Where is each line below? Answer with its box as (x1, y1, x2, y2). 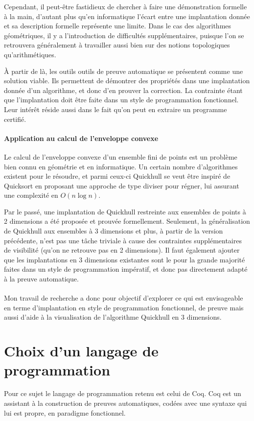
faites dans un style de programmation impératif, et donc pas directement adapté (4, 264, 248, 274)
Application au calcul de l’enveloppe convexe (4, 133, 159, 143)
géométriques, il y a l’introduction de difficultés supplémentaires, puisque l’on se (4, 30, 244, 40)
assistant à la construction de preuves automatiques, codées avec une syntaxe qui (4, 398, 247, 408)
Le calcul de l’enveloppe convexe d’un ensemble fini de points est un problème (4, 151, 237, 162)
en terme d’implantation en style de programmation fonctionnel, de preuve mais (4, 302, 244, 312)
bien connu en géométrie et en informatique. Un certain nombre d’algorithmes (4, 161, 238, 171)
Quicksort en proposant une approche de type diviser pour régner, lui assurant (4, 180, 239, 190)
